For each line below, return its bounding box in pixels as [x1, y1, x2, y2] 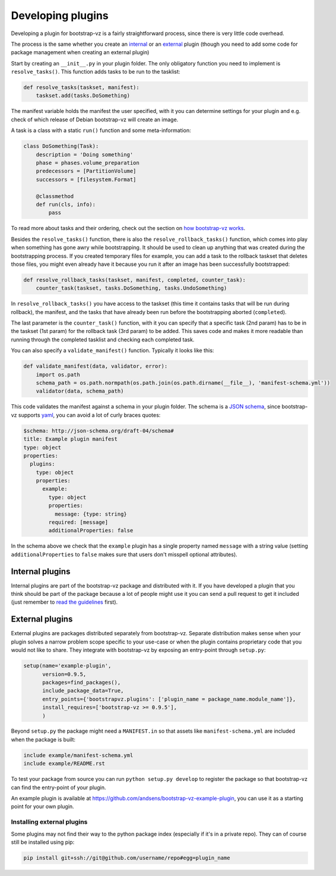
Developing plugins [11, 9, 109, 22]
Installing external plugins [11, 818, 88, 826]
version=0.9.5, [42, 671, 87, 677]
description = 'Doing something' [36, 151, 134, 158]
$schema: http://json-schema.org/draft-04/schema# [23, 427, 175, 434]
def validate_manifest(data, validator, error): [23, 363, 168, 370]
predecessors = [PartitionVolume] [36, 168, 137, 175]
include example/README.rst [23, 760, 105, 767]
